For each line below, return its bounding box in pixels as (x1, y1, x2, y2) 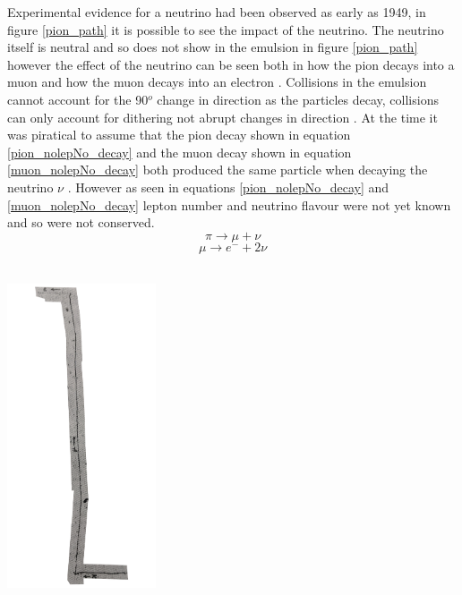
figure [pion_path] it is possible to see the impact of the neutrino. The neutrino (7, 20, 444, 38)
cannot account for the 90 (7, 89, 149, 108)
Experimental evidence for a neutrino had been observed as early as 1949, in (7, 3, 426, 21)
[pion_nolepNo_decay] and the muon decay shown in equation (7, 142, 352, 161)
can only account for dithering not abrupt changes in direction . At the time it (7, 107, 438, 126)
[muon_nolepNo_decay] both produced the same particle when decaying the (7, 160, 428, 179)
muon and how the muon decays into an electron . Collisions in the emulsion (7, 72, 427, 91)
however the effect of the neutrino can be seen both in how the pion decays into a (7, 55, 455, 73)
